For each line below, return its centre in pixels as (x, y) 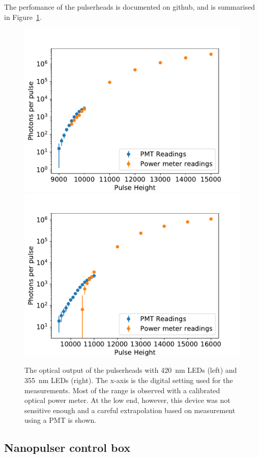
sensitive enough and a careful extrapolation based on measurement (130, 410)
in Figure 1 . (23, 17)
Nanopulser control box (67, 448)
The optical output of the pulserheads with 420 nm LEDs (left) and (131, 370)
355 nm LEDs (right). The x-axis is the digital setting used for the (129, 380)
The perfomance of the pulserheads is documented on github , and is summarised (129, 7)
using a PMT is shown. (61, 420)
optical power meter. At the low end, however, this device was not (127, 400)
